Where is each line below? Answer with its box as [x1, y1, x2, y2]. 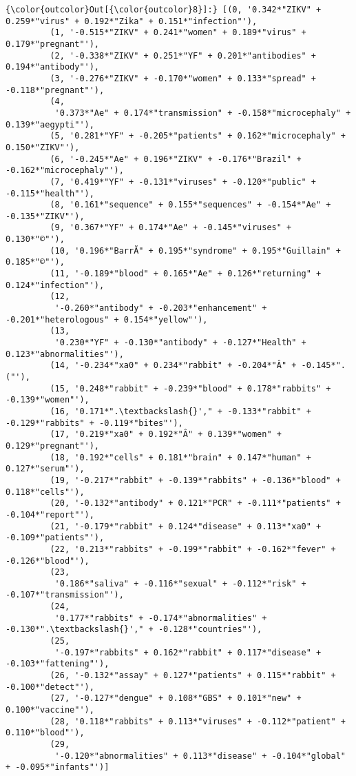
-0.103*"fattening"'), [6, 659, 109, 669]
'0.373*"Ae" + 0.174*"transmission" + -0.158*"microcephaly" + [54, 108, 351, 118]
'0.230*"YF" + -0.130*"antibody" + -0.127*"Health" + [54, 338, 306, 348]
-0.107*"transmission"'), [6, 590, 124, 600]
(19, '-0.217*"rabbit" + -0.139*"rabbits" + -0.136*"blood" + [50, 475, 341, 485]
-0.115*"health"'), [6, 188, 94, 198]
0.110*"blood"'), [6, 728, 85, 738]
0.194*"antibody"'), [6, 62, 100, 72]
